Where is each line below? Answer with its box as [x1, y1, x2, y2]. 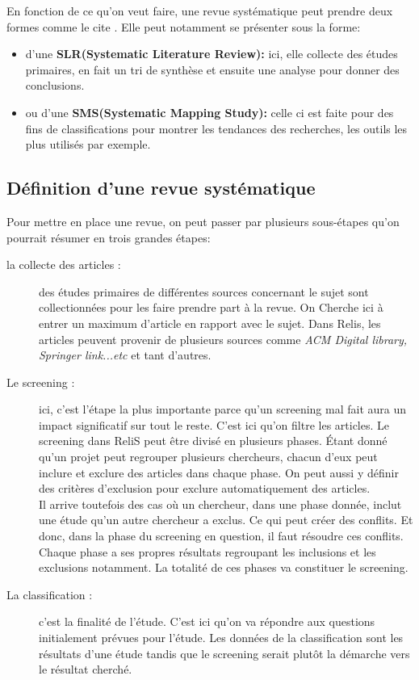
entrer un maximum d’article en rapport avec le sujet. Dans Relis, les [39, 314, 381, 331]
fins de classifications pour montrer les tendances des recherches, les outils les [25, 120, 408, 136]
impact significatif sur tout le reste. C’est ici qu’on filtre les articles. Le [39, 416, 389, 433]
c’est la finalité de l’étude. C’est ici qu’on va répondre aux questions [39, 613, 375, 630]
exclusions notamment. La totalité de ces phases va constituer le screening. [39, 559, 409, 576]
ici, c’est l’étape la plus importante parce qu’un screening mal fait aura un [39, 401, 407, 418]
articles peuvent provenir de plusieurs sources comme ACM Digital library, [39, 330, 408, 347]
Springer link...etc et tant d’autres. [39, 346, 212, 363]
